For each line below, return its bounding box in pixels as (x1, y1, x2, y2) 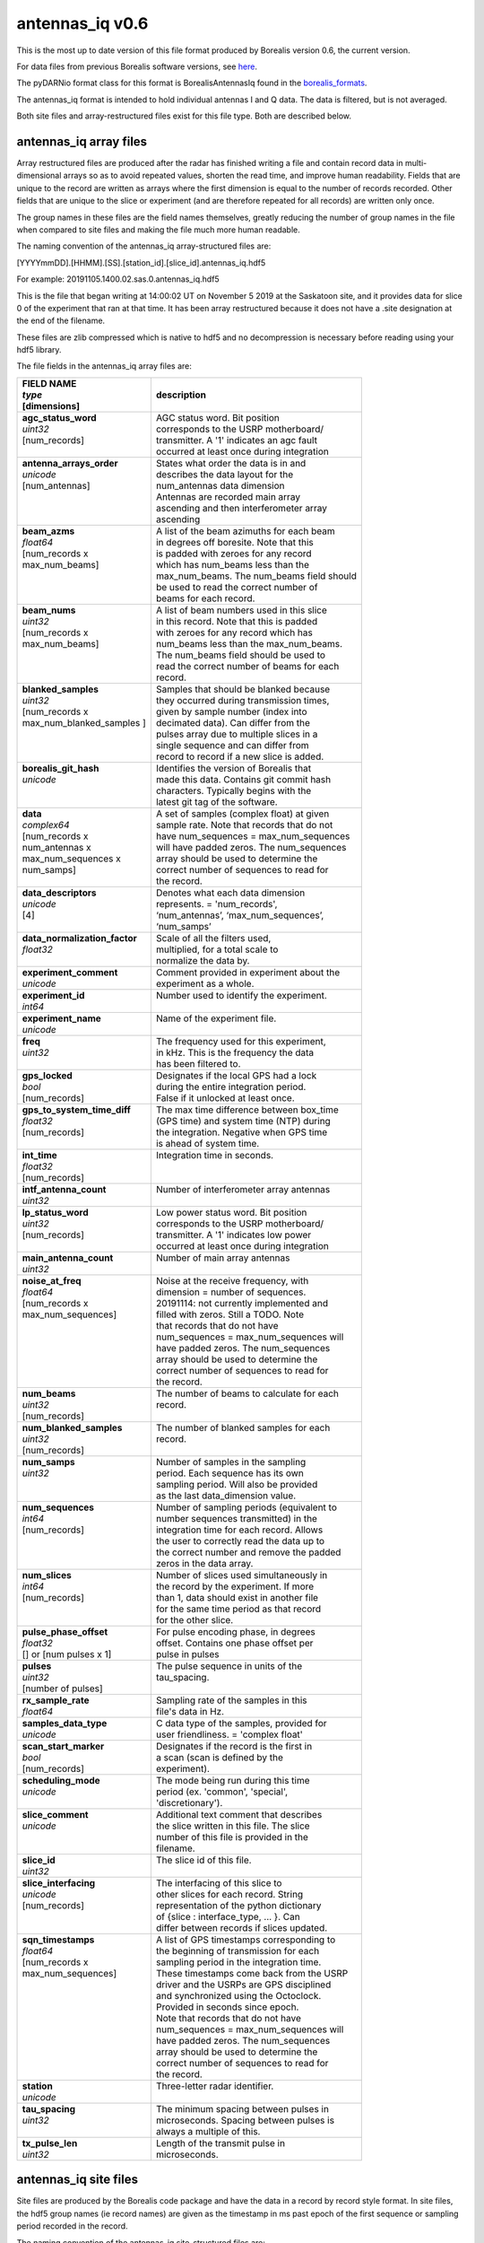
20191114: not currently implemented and (155, 1296, 329, 1309)
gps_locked (22, 1069, 73, 1081)
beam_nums (22, 604, 76, 616)
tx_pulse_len (22, 2136, 78, 2149)
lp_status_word (22, 1206, 89, 1218)
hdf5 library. (16, 345, 62, 355)
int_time (22, 1148, 57, 1161)
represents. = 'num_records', (155, 897, 278, 910)
